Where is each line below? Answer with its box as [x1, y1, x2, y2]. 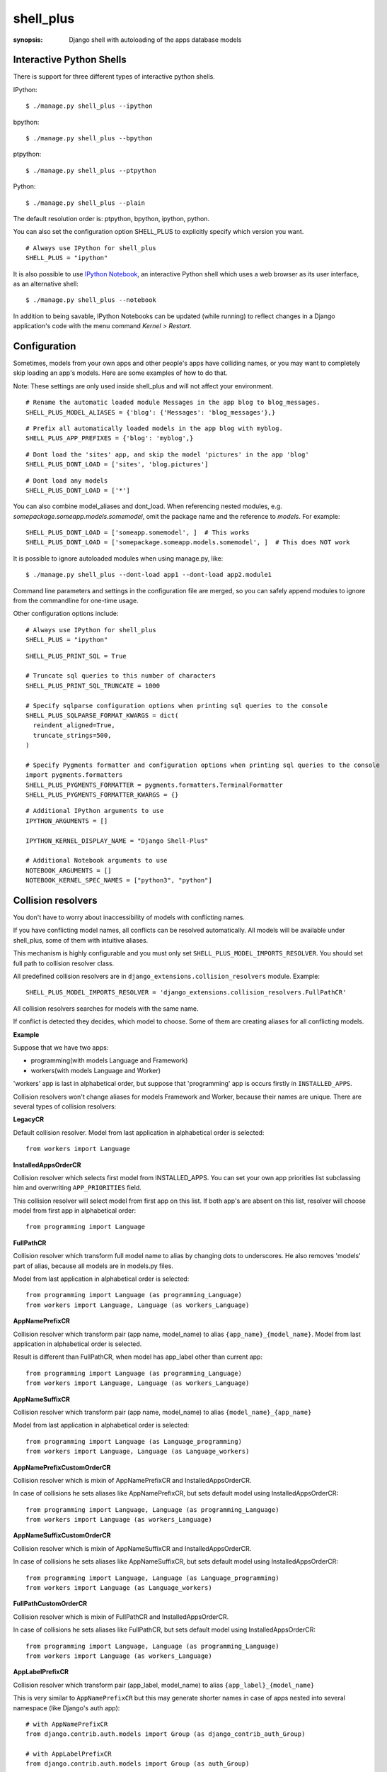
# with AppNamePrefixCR [25, 1720, 108, 1728]
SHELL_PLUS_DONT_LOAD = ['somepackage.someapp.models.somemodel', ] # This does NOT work [25, 539, 350, 546]
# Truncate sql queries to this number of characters [25, 672, 216, 680]
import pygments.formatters [25, 771, 123, 779]
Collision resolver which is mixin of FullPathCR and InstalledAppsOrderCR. [13, 1613, 229, 1621]
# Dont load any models [25, 476, 108, 485]
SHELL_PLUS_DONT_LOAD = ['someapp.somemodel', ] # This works [25, 529, 250, 537]
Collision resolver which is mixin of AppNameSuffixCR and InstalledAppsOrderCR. [13, 1544, 252, 1552]
